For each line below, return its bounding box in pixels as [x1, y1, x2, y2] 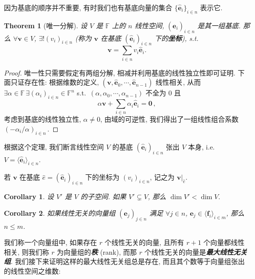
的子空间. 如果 [81, 191, 127, 202]
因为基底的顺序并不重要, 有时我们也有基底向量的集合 [4, 2, 172, 12]
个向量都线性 [203, 237, 245, 247]
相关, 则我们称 [4, 246, 49, 257]
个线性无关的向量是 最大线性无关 [144, 246, 247, 257]
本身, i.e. [188, 141, 215, 151]
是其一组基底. [197, 20, 241, 30]
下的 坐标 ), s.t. [154, 33, 199, 43]
